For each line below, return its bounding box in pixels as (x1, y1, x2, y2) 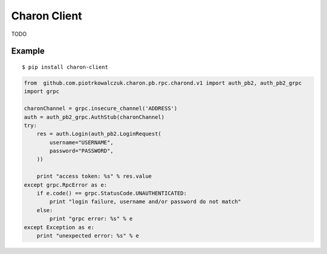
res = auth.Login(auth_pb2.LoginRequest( (36, 130, 162, 138)
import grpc (24, 88, 60, 95)
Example (11, 46, 45, 56)
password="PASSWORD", (49, 147, 114, 155)
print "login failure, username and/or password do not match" (49, 198, 242, 206)
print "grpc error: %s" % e (49, 215, 133, 222)
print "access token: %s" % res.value (36, 173, 152, 180)
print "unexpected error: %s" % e (36, 232, 139, 239)
